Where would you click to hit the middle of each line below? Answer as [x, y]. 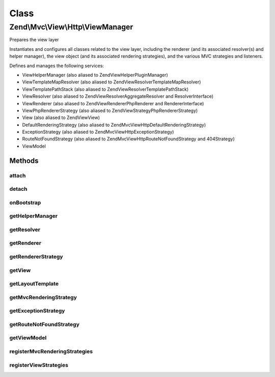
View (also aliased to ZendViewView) [61, 118]
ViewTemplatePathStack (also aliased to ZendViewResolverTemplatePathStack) [105, 89]
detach [18, 189]
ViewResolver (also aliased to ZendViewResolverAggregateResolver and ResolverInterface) [118, 96]
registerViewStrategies [39, 365]
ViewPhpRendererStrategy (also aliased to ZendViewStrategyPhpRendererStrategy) [110, 110]
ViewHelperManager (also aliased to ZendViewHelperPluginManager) [95, 75]
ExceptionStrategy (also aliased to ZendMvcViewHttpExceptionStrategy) [98, 132]
